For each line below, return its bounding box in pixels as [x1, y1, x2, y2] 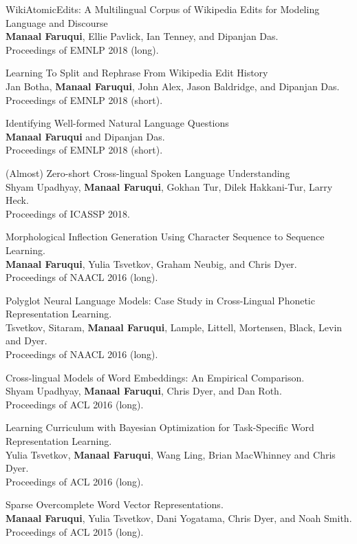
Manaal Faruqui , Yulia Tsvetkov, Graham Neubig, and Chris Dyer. [6, 256, 297, 271]
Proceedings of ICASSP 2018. [6, 206, 130, 220]
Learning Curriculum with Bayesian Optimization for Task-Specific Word [6, 420, 314, 435]
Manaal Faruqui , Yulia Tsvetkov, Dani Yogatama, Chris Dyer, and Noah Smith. [6, 511, 352, 525]
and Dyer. [6, 333, 47, 348]
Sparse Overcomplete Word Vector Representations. [6, 497, 224, 512]
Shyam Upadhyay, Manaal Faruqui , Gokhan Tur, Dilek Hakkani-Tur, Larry [6, 179, 333, 193]
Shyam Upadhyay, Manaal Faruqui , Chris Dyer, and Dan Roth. [6, 384, 282, 398]
